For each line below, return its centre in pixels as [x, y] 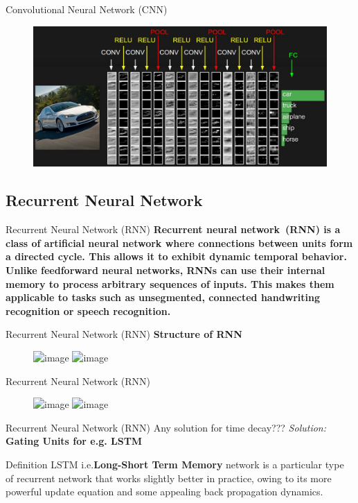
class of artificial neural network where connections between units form [179, 242]
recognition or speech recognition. [88, 310]
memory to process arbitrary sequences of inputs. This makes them [170, 283]
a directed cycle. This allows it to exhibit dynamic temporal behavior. [176, 256]
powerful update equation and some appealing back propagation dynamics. [164, 492]
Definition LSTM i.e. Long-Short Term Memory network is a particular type [175, 464]
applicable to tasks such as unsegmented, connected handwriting [163, 297]
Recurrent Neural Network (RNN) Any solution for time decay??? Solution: [166, 427]
